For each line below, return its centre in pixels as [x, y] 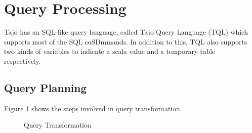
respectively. [22, 61]
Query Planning [45, 87]
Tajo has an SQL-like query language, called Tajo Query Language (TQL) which [126, 32]
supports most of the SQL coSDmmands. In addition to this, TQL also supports [126, 41]
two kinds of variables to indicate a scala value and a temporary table [110, 51]
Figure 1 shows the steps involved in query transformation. [93, 108]
